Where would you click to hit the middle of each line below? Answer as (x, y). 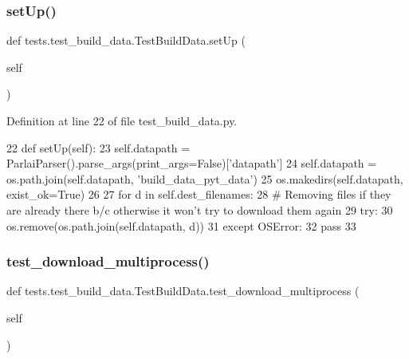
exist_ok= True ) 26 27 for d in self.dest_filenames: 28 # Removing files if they (199, 194)
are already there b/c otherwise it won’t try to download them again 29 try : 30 (200, 209)
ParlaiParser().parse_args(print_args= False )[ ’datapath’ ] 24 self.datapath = (192, 163)
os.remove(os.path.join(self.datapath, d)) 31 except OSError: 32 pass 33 (181, 225)
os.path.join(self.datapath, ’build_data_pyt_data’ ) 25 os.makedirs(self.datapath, (205, 178)
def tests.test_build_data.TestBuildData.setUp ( (126, 40)
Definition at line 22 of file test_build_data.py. (122, 120)
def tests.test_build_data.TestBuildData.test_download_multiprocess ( (183, 291)
